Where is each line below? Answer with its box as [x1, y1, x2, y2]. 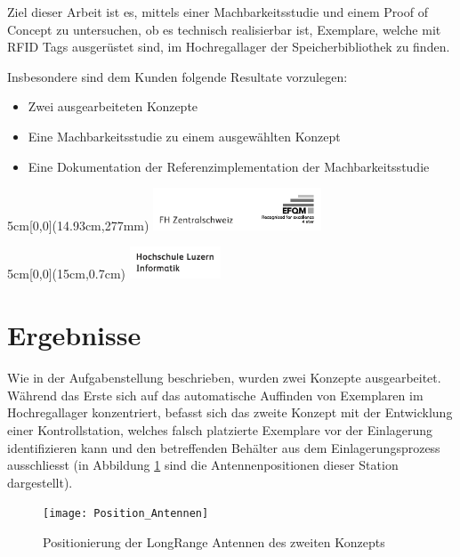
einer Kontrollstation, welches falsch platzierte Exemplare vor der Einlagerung [7, 420, 433, 439]
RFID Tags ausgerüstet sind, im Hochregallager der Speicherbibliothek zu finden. [7, 37, 450, 56]
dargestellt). [7, 472, 73, 491]
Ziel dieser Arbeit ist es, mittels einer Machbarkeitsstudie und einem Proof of [7, 3, 428, 20]
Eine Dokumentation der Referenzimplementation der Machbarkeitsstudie [28, 157, 430, 175]
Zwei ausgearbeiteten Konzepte [28, 97, 198, 116]
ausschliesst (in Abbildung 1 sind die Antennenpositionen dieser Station [7, 456, 399, 474]
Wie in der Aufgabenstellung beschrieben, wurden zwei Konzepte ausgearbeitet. [7, 368, 441, 387]
